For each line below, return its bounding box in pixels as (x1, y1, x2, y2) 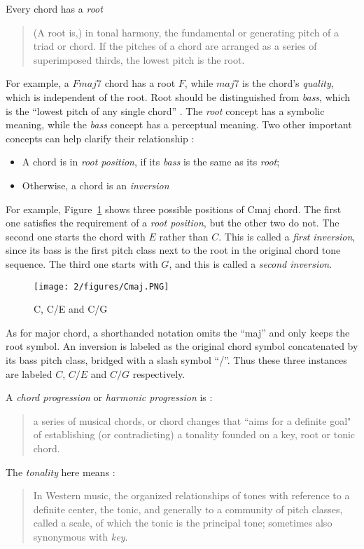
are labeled (6, 366, 52, 381)
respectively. (132, 366, 185, 381)
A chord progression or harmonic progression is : (6, 390, 213, 405)
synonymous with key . (33, 529, 128, 543)
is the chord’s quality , (242, 76, 334, 90)
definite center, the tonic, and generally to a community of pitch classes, (33, 501, 343, 516)
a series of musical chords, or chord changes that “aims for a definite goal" (33, 413, 351, 428)
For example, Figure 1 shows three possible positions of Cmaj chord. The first (6, 201, 342, 216)
